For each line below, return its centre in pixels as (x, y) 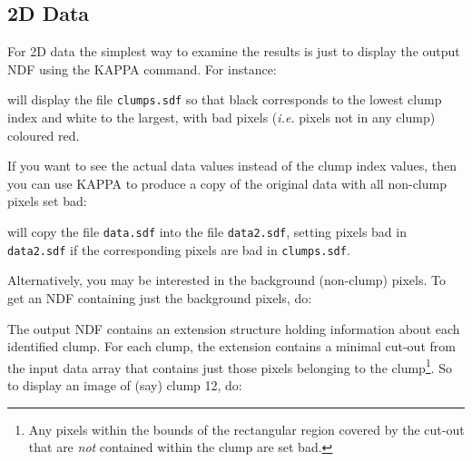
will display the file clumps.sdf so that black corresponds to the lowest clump (225, 99)
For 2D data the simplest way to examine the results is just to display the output (234, 51)
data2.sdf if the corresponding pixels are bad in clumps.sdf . (179, 249)
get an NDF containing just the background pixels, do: (160, 297)
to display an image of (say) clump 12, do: (125, 384)
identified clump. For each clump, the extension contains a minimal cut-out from (231, 346)
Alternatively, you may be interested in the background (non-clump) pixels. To (226, 280)
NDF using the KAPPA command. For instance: (142, 69)
